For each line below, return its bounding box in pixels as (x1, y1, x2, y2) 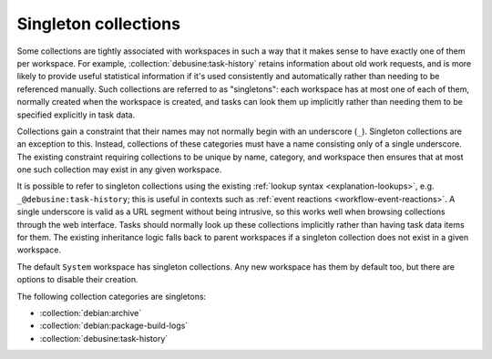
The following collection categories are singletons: (16, 291, 207, 302)
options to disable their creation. (16, 274, 138, 285)
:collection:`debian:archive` (39, 307, 142, 318)
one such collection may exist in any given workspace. (16, 164, 222, 175)
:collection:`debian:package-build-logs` (39, 320, 189, 332)
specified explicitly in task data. (16, 109, 136, 120)
